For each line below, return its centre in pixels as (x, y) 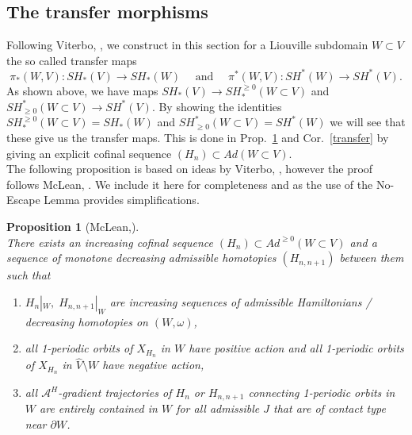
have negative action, (153, 365)
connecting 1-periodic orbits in (322, 393)
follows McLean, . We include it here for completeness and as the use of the (190, 184)
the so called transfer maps (72, 60)
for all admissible (218, 408)
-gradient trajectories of (115, 393)
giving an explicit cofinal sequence (89, 153)
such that (29, 275)
